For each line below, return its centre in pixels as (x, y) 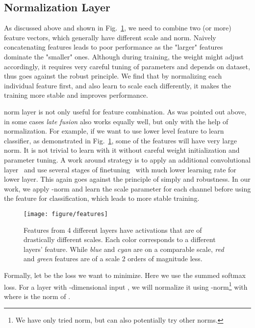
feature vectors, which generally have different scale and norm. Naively (110, 37)
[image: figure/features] (66, 214)
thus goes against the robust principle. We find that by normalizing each (113, 76)
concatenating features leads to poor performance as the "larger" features (114, 47)
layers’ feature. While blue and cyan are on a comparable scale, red (124, 249)
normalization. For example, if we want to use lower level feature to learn (114, 131)
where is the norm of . (37, 296)
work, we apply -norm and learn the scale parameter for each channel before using (127, 188)
